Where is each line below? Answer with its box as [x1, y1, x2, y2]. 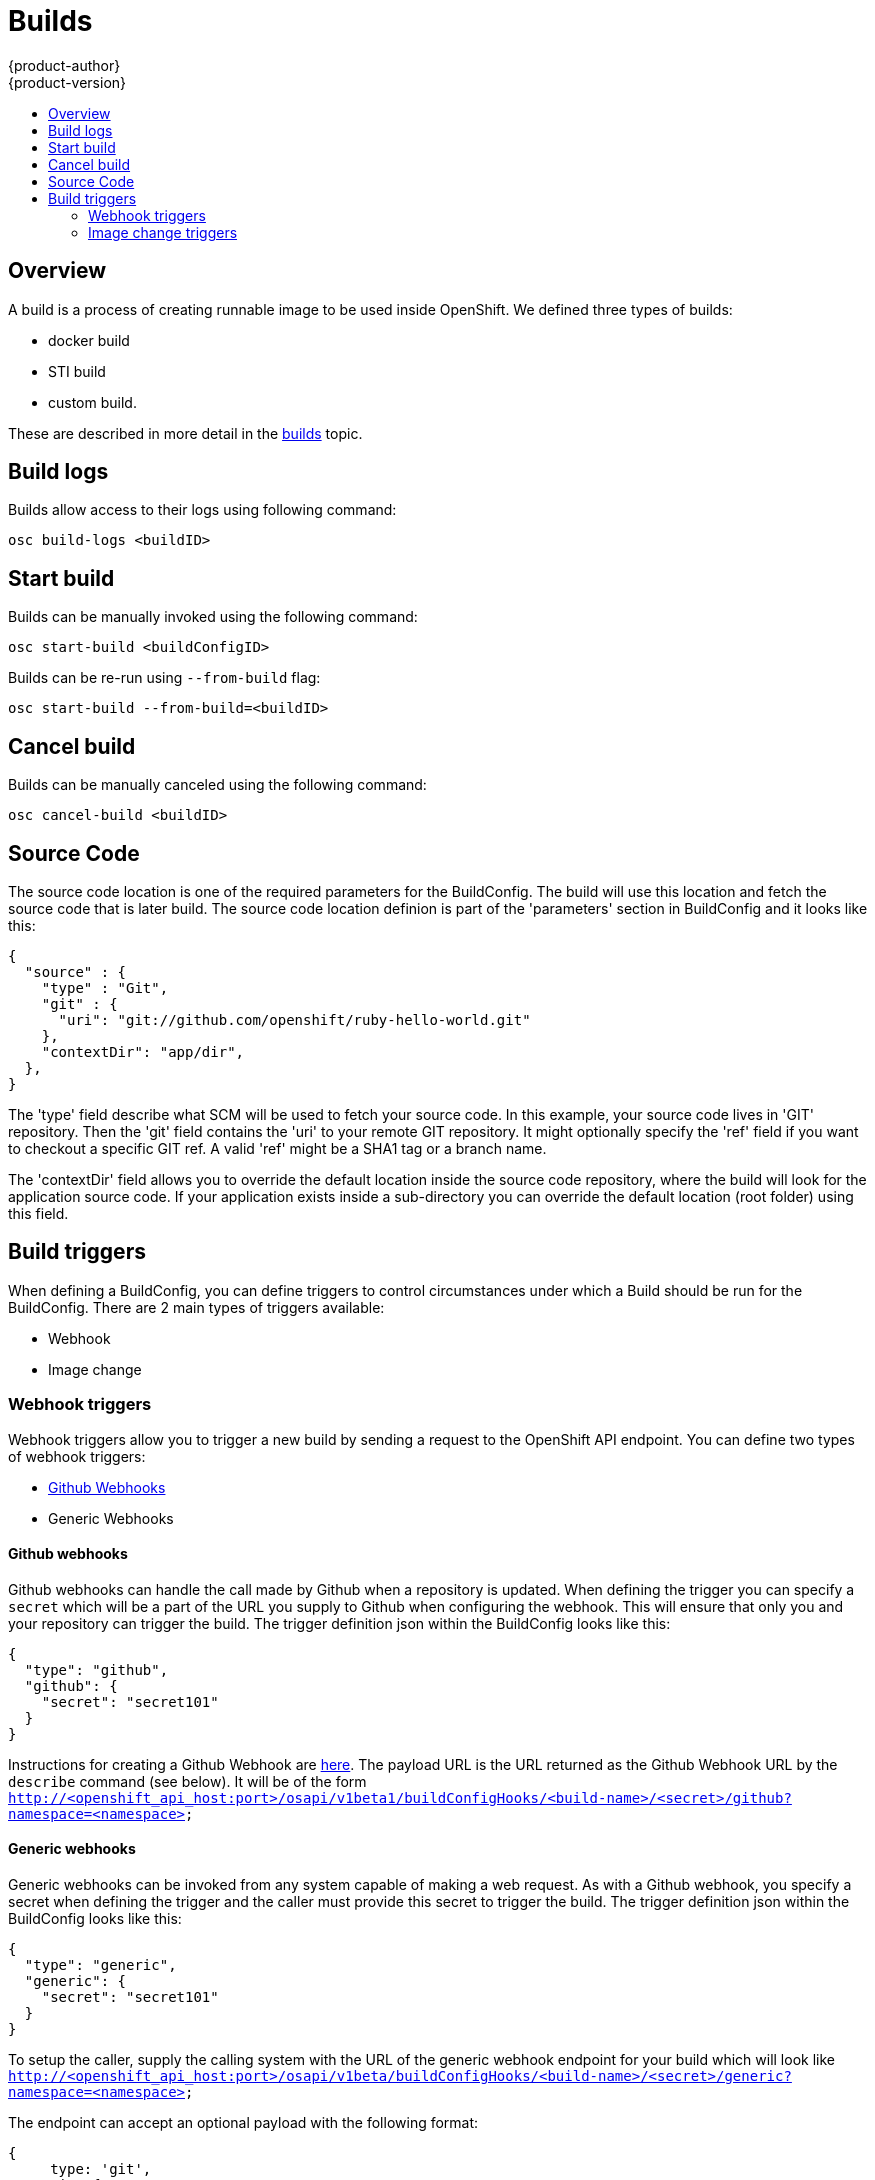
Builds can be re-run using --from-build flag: [8, 669, 321, 687]
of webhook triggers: [8, 1447, 146, 1465]
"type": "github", [24, 1661, 169, 1678]
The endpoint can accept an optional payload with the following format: [8, 2114, 479, 2131]
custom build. [48, 393, 137, 411]
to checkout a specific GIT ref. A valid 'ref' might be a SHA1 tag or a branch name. [8, 1139, 547, 1157]
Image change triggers [88, 223, 238, 241]
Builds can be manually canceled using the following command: [8, 776, 427, 794]
